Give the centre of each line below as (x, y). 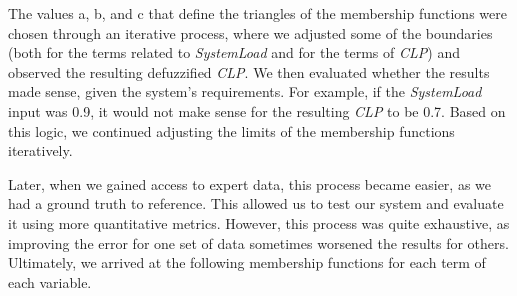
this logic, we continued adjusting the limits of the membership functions (231, 130)
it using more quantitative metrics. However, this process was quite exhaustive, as (259, 222)
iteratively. (40, 150)
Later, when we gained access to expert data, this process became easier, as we (249, 183)
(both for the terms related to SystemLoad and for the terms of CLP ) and (234, 52)
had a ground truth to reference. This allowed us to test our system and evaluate (256, 203)
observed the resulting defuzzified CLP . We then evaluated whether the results (249, 71)
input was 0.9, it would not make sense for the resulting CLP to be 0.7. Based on (257, 110)
